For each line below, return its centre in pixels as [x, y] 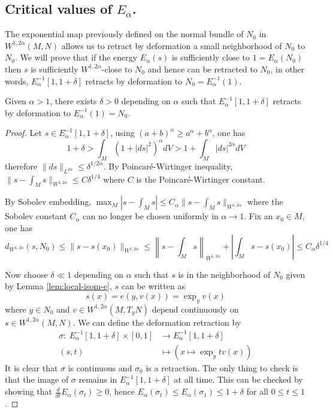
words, [17, 81]
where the [265, 202]
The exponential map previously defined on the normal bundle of [124, 34]
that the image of [37, 379]
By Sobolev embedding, [48, 202]
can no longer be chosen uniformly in [151, 216]
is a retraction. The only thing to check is [222, 367]
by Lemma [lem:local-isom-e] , [58, 286]
